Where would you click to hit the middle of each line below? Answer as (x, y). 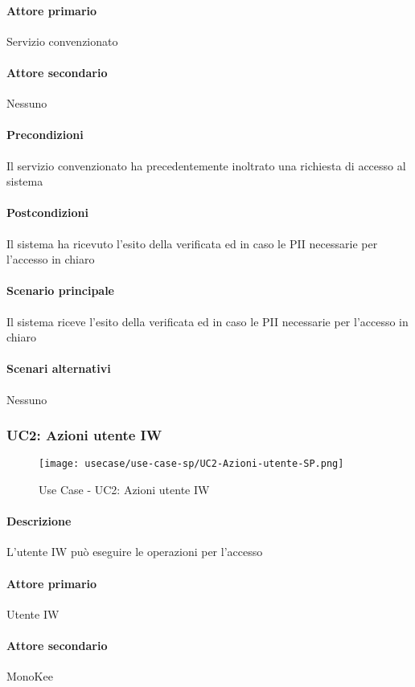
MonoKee (30, 676)
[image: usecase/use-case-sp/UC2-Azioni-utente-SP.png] (191, 464)
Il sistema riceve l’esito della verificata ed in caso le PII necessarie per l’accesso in (207, 321)
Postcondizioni (47, 213)
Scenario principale (60, 290)
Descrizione (39, 521)
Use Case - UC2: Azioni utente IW (124, 489)
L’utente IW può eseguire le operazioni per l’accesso (135, 552)
